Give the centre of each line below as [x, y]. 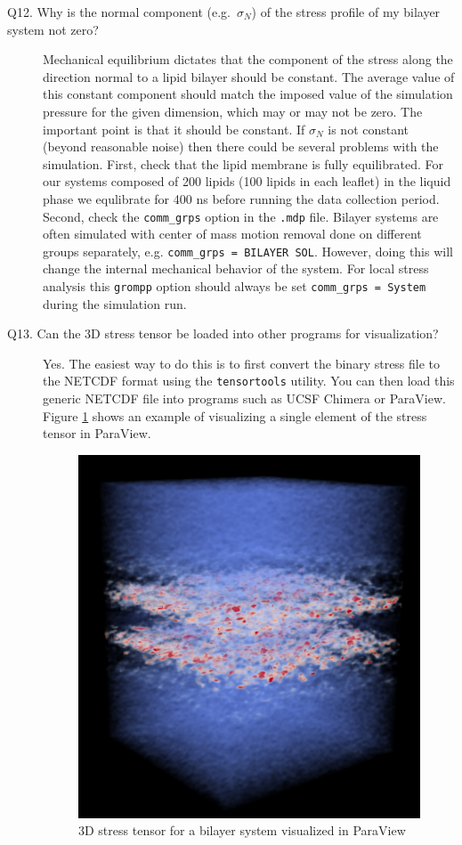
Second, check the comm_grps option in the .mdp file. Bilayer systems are [241, 216]
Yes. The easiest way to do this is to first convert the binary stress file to [242, 363]
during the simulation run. [115, 303]
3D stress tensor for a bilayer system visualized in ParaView [242, 830]
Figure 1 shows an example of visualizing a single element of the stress [235, 415]
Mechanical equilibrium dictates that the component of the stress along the [248, 59]
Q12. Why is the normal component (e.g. [119, 12]
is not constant [369, 129]
